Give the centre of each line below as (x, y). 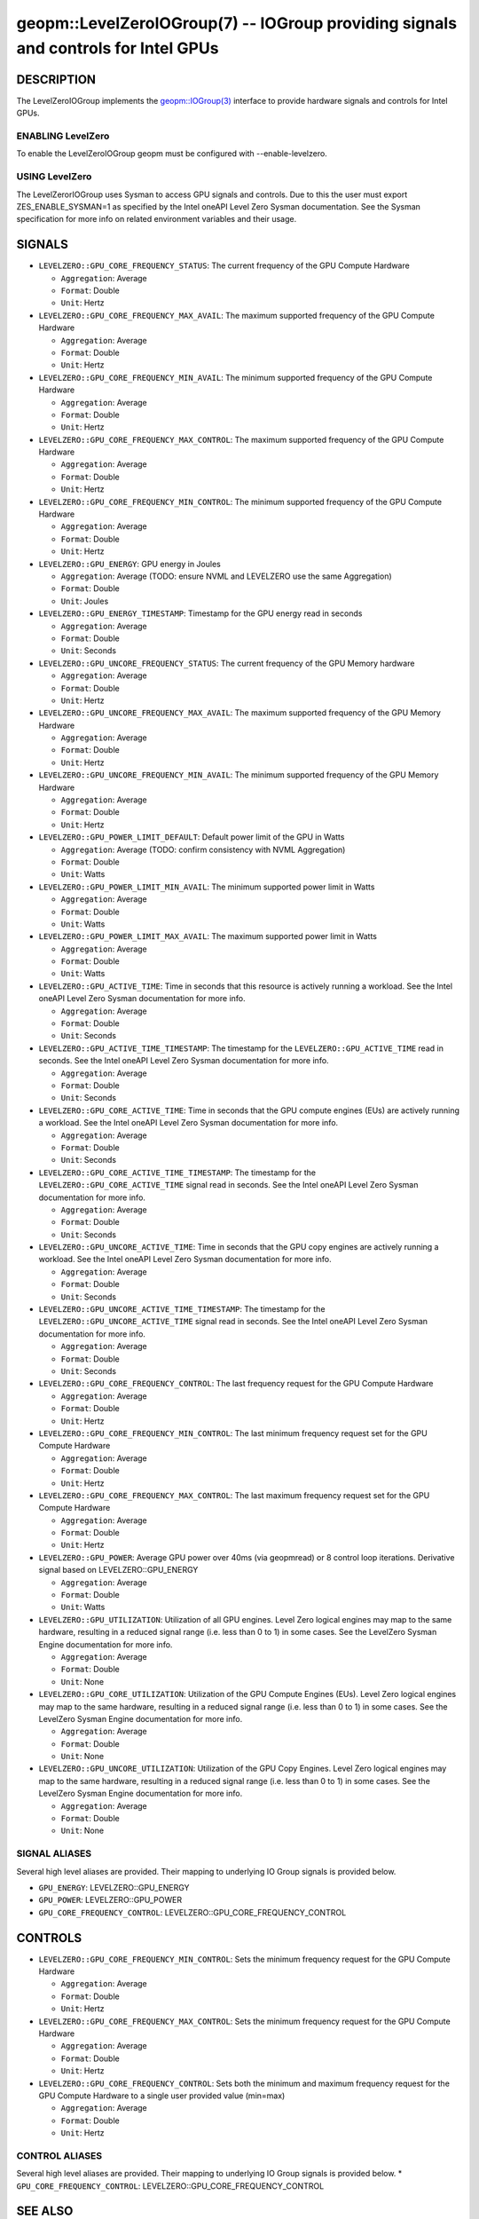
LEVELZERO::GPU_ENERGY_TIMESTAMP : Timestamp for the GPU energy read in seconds (200, 613)
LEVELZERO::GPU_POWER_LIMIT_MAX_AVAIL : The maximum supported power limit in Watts (208, 936)
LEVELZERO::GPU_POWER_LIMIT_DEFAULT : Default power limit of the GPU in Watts (192, 837)
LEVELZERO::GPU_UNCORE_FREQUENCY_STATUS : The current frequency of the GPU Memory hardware (227, 663)
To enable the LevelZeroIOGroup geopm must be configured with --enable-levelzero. (172, 154)
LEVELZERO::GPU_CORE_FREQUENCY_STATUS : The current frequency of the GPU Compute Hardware (224, 265)
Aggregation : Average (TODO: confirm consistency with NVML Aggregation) (203, 849)
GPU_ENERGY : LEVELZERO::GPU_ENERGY (114, 1887)
